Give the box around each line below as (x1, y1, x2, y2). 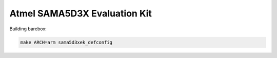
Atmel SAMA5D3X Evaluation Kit (9, 8, 152, 19)
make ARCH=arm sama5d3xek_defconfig (20, 39, 113, 45)
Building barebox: (9, 26, 47, 32)
